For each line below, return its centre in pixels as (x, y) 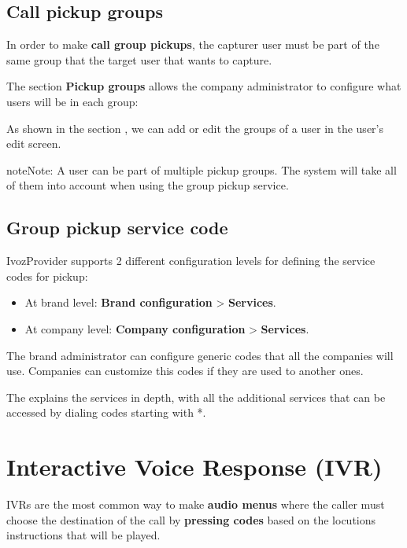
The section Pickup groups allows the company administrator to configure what (204, 86)
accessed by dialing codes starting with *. (106, 412)
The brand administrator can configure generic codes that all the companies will (200, 355)
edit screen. (34, 143)
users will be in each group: (72, 101)
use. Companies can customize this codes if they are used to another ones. (185, 371)
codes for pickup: (47, 276)
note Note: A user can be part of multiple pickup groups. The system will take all (202, 169)
